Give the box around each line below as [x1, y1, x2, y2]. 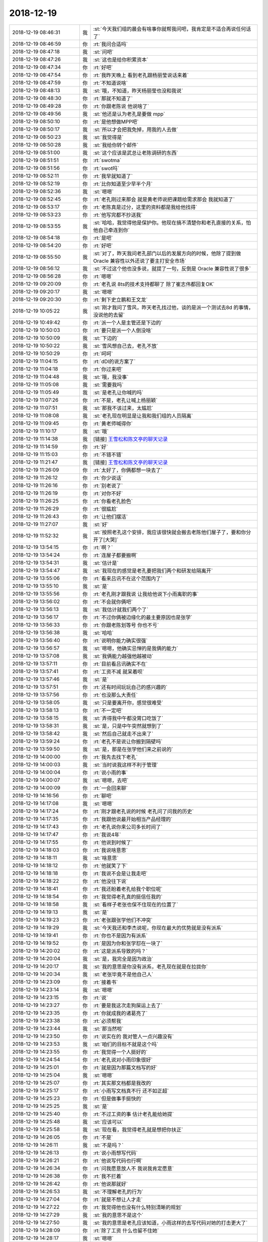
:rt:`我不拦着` [93, 1172, 123, 1179]
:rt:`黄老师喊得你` [93, 420, 133, 427]
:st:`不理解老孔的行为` [93, 1188, 143, 1195]
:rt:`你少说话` [93, 474, 123, 481]
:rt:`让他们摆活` [93, 513, 128, 520]
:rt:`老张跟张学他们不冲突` [93, 917, 153, 924]
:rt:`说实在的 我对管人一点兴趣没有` [93, 1033, 174, 1040]
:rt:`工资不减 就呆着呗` [93, 668, 144, 675]
